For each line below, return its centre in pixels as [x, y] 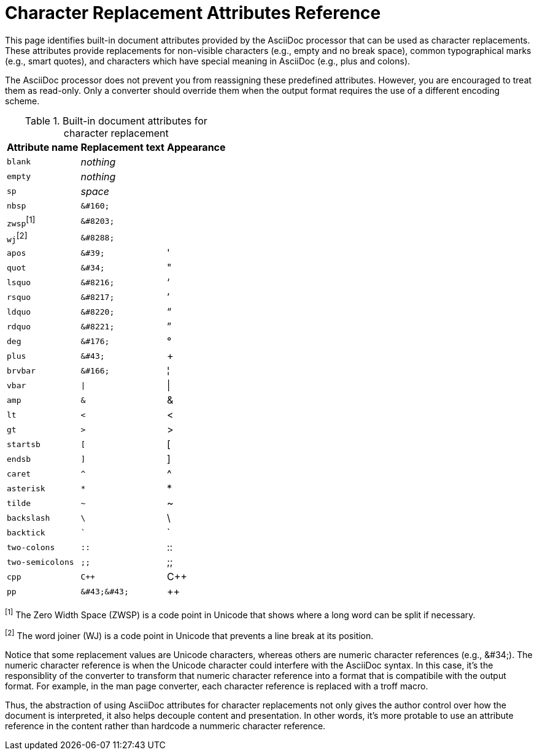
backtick [26, 532]
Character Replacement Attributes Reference [193, 13]
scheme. [22, 101]
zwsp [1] [21, 221]
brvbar [21, 370]
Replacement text [122, 147]
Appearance [196, 147]
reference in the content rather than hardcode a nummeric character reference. [165, 726]
